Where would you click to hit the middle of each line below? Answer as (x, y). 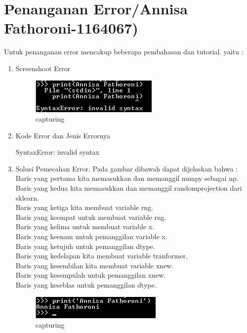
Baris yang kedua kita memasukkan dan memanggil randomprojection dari (129, 188)
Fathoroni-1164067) (71, 28)
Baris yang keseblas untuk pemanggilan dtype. (86, 285)
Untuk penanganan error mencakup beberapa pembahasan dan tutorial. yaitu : (124, 52)
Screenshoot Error (43, 68)
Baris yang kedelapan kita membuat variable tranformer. (102, 256)
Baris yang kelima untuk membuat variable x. (85, 227)
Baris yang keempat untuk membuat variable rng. (91, 217)
